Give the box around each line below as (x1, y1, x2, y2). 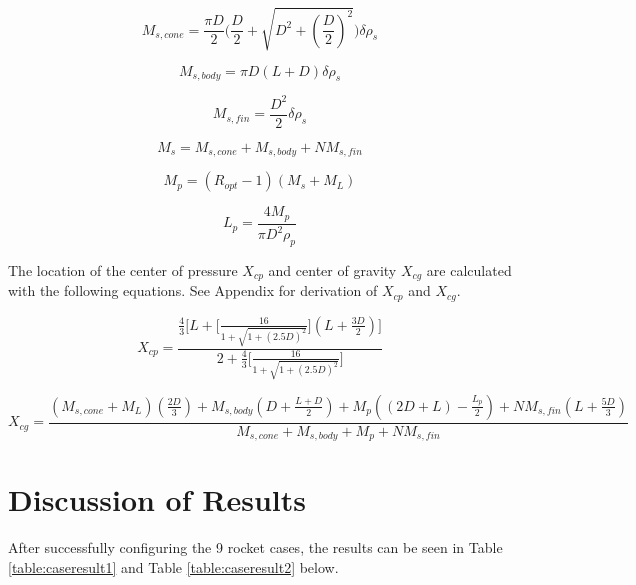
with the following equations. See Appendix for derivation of (8, 280, 378, 301)
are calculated (426, 259, 512, 280)
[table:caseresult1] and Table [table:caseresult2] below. (8, 556, 339, 577)
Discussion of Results (8, 479, 306, 520)
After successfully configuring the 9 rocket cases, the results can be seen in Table (8, 537, 503, 558)
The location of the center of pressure (8, 259, 238, 280)
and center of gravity (268, 259, 397, 280)
